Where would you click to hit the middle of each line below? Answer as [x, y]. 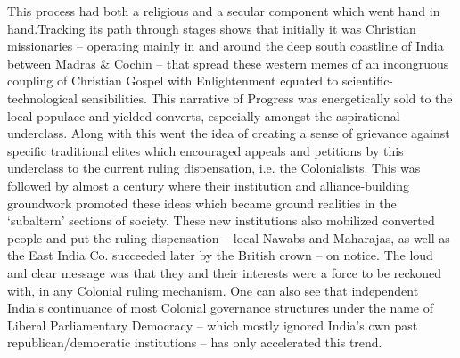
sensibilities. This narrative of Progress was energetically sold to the [267, 98]
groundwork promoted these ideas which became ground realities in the [202, 203]
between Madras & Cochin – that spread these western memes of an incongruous [228, 63]
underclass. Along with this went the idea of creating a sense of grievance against [229, 133]
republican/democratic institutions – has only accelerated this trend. [195, 342]
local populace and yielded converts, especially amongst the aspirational [204, 115]
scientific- [368, 81]
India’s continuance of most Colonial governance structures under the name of [221, 308]
